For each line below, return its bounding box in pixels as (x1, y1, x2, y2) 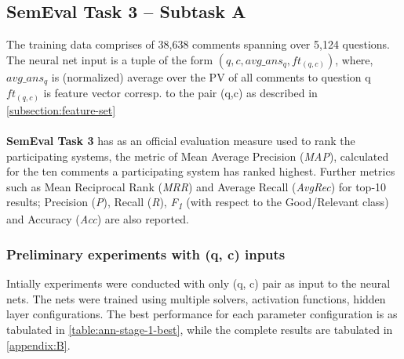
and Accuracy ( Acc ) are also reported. (6, 211, 189, 227)
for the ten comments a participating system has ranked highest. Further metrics (6, 163, 395, 179)
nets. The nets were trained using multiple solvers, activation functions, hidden (6, 290, 386, 306)
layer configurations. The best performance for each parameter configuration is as (6, 306, 398, 322)
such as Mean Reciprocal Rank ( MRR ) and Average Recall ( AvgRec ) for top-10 (6, 178, 387, 194)
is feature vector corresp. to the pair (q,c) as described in (43, 85, 318, 101)
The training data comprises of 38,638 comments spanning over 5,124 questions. (6, 36, 391, 53)
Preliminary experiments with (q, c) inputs (6, 244, 286, 263)
